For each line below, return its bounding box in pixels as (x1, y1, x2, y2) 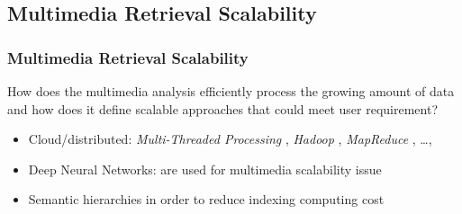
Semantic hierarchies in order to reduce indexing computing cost (28, 190, 385, 209)
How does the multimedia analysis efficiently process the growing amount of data (7, 82, 455, 100)
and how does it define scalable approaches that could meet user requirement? (7, 99, 438, 118)
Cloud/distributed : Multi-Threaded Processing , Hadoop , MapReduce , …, (28, 129, 432, 148)
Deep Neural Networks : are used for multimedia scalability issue (28, 159, 382, 178)
